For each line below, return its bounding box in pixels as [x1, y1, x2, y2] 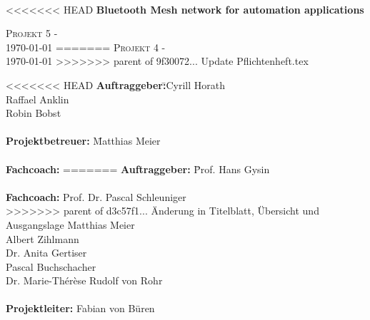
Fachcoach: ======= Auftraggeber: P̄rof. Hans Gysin [6, 161, 270, 176]
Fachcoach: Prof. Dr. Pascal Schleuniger [6, 189, 186, 204]
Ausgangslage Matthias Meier [6, 217, 135, 232]
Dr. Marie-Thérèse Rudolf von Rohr [6, 273, 163, 288]
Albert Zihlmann [6, 231, 79, 246]
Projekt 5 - [6, 26, 58, 41]
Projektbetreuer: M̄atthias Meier [6, 133, 161, 148]
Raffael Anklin [6, 91, 69, 106]
